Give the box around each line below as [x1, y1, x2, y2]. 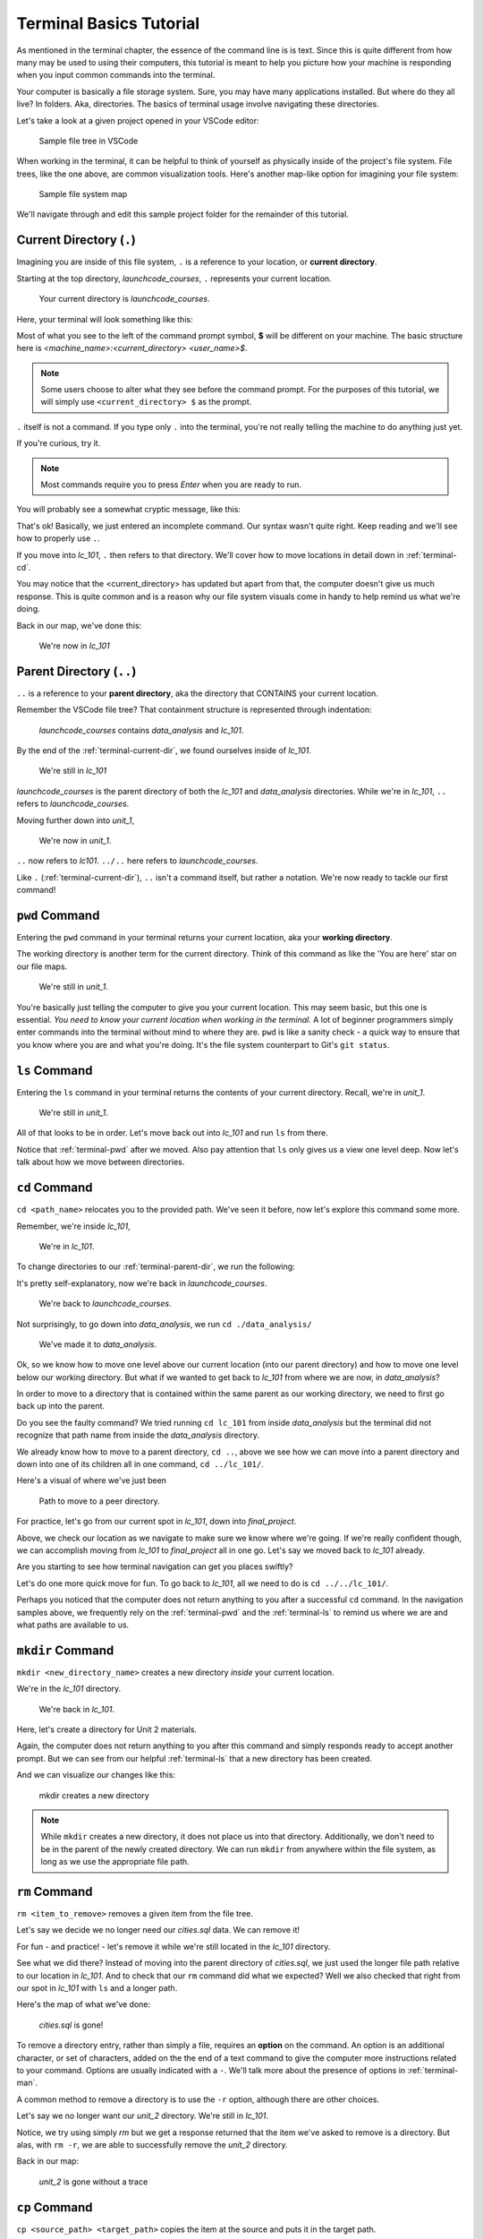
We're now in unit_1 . [38, 835, 112, 845]
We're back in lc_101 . [38, 1703, 115, 1714]
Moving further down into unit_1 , [16, 815, 135, 826]
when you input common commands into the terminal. [16, 70, 216, 81]
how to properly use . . [16, 533, 100, 544]
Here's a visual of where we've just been [16, 1475, 167, 1486]
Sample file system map [38, 189, 128, 200]
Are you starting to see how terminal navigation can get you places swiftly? [16, 1561, 293, 1572]
